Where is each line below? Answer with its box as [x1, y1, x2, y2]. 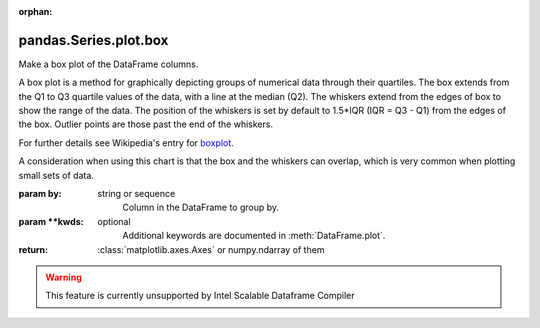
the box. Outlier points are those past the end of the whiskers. [18, 118, 274, 130]
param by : [18, 188, 62, 200]
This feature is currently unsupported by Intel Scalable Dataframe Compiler [45, 290, 355, 302]
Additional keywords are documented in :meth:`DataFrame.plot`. [122, 230, 386, 242]
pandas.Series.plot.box [18, 31, 169, 49]
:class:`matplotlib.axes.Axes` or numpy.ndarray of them [97, 243, 325, 255]
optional [97, 215, 131, 227]
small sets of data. [18, 169, 95, 181]
